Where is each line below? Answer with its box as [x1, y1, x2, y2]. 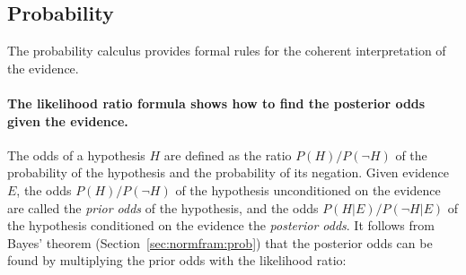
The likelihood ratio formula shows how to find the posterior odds [7, 93, 426, 112]
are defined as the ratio [163, 145, 292, 164]
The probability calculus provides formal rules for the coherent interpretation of [7, 41, 446, 60]
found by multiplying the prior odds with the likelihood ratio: [7, 251, 347, 270]
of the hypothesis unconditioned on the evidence [175, 180, 441, 199]
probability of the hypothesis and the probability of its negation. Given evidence [7, 163, 450, 182]
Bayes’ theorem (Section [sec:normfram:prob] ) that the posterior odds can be [7, 233, 433, 252]
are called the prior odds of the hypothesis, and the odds [7, 198, 319, 217]
